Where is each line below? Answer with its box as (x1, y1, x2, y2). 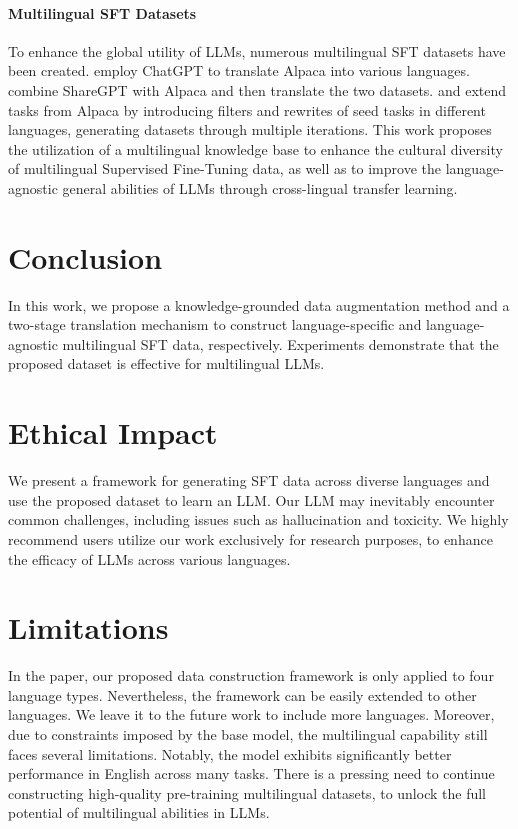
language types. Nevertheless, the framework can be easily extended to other (8, 684, 477, 705)
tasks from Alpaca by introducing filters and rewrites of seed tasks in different (8, 99, 486, 120)
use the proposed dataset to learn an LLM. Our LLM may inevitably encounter (8, 489, 495, 510)
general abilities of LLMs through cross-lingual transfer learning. (62, 177, 458, 198)
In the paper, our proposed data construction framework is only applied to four (8, 665, 494, 686)
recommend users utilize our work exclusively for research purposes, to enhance (8, 528, 493, 549)
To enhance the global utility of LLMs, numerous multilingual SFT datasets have (8, 40, 506, 61)
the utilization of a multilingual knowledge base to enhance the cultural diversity (8, 138, 503, 159)
